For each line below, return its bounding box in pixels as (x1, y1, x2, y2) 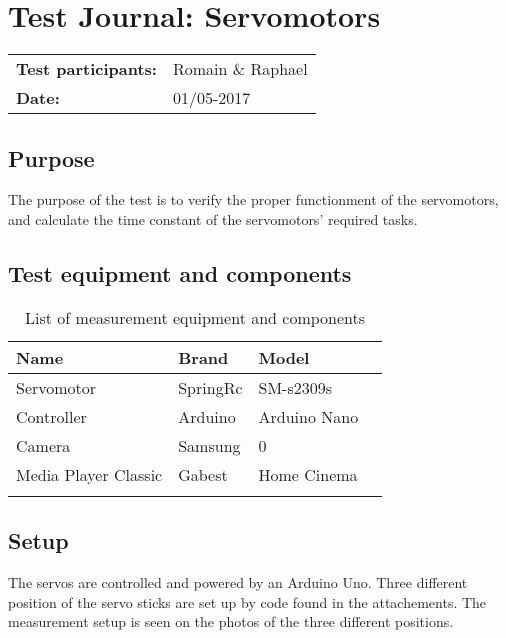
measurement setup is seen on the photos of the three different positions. (8, 611, 454, 632)
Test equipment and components (8, 257, 352, 288)
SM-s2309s (258, 375, 333, 399)
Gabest (178, 462, 228, 486)
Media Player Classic (16, 462, 163, 486)
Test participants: (16, 57, 157, 81)
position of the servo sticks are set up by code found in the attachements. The (8, 591, 487, 612)
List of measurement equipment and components (25, 305, 366, 329)
